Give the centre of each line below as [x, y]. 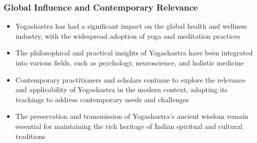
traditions [30, 136]
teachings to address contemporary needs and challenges [102, 99]
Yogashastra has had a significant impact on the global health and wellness [131, 26]
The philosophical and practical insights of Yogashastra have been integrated [134, 53]
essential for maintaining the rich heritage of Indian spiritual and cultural [129, 126]
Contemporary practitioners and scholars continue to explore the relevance [131, 79]
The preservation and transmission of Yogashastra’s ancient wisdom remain [132, 116]
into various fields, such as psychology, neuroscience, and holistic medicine [130, 62]
